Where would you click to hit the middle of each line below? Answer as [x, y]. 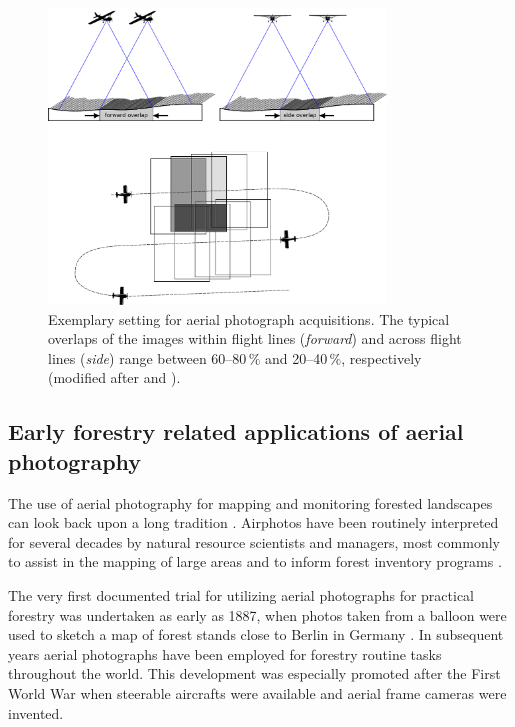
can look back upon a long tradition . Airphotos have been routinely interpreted [253, 522]
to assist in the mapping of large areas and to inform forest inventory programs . [255, 561]
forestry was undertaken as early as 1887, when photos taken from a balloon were [257, 614]
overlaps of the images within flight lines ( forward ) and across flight [255, 338]
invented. [36, 712]
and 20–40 [296, 357]
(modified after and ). [114, 377]
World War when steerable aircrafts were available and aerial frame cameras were [257, 693]
